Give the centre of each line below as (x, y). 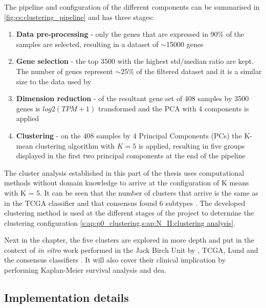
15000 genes (185, 44)
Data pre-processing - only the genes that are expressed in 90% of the (130, 34)
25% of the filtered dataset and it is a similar (191, 71)
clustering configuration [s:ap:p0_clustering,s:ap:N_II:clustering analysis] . (120, 222)
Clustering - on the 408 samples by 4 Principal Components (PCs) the (129, 135)
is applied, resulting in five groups (192, 145)
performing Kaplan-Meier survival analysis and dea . (85, 270)
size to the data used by (54, 81)
